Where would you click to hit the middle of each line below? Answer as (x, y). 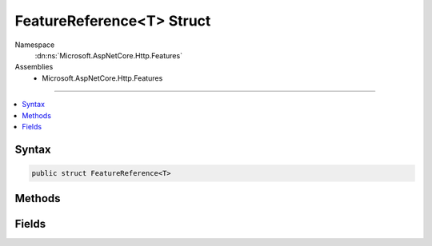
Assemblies (34, 67)
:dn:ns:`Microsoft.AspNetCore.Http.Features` (109, 55)
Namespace (35, 45)
